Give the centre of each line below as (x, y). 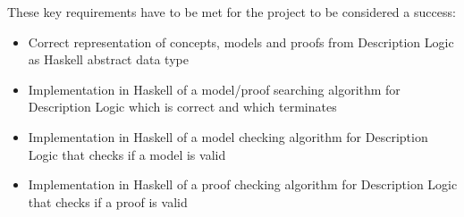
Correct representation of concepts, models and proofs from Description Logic (241, 42)
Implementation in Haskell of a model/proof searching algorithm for (214, 89)
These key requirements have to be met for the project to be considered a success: (232, 12)
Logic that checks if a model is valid (127, 154)
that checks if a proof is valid (108, 201)
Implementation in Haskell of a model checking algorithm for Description (228, 136)
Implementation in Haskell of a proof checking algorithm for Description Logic (243, 184)
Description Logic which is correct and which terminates (182, 107)
